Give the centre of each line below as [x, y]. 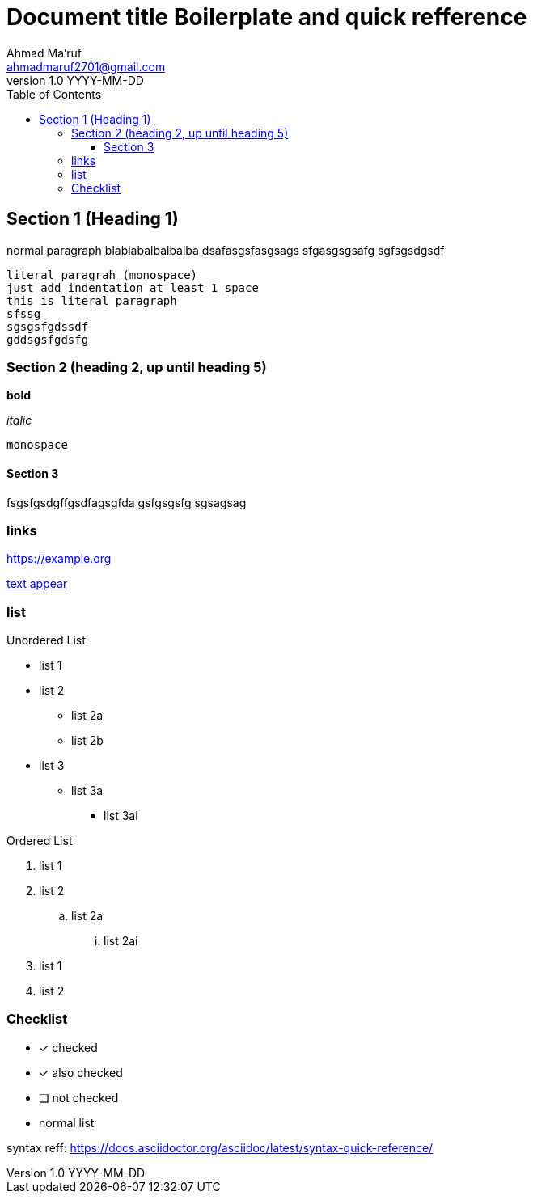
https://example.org [59, 559]
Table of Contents [54, 94]
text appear [37, 584]
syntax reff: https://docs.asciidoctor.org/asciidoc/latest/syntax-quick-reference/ [220, 1147]
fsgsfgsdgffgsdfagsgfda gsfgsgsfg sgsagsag [127, 502]
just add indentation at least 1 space [133, 287]
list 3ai [121, 816]
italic [19, 420]
